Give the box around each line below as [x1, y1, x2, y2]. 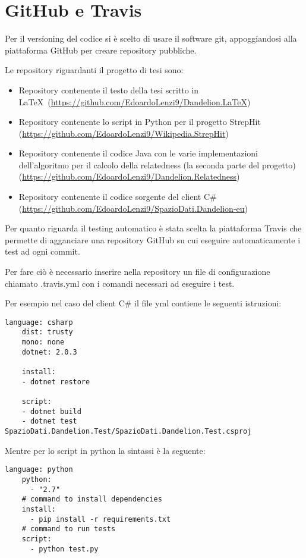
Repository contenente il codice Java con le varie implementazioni [18, 147, 258, 159]
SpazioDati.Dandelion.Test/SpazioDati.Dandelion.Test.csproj [5, 427, 252, 436]
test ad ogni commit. [5, 245, 80, 258]
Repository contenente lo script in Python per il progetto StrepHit [18, 115, 261, 128]
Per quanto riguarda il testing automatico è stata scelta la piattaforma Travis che [5, 222, 302, 234]
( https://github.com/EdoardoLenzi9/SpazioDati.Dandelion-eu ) [18, 202, 248, 214]
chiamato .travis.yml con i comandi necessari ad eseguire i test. [5, 277, 235, 289]
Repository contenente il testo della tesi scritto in [18, 83, 199, 96]
